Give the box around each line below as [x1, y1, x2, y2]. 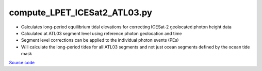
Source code [9, 59, 35, 65]
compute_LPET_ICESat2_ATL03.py [9, 7, 152, 18]
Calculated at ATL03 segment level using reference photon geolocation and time [21, 30, 182, 36]
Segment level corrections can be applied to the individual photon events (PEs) [21, 37, 179, 43]
